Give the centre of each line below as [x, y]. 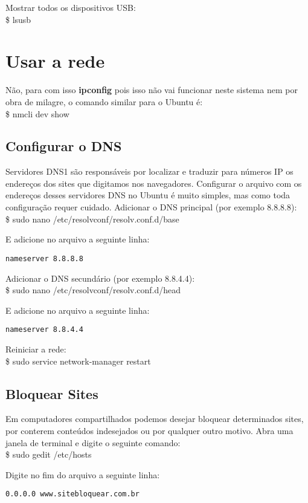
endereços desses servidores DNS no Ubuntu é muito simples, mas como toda [148, 195]
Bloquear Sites [52, 393]
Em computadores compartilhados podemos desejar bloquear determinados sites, [155, 419]
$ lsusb [18, 19]
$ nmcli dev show [37, 113]
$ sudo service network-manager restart [78, 361]
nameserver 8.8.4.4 [44, 330]
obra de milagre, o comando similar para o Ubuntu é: [104, 101]
